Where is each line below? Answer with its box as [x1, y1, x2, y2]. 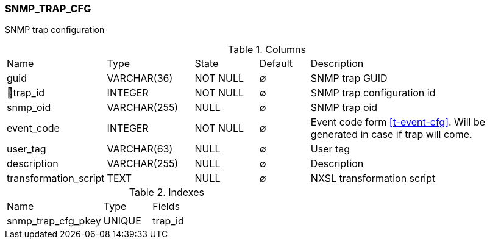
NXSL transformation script [310, 172, 436, 185]
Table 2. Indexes [129, 186, 204, 199]
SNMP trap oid [310, 101, 378, 114]
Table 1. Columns [228, 43, 306, 56]
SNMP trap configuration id [310, 87, 436, 99]
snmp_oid [7, 101, 51, 114]
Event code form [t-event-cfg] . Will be [310, 116, 486, 129]
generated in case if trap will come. [310, 128, 472, 141]
